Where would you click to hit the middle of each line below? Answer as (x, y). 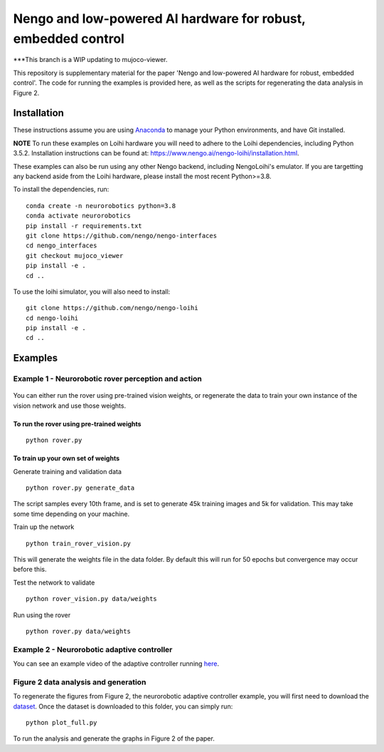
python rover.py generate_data (80, 488)
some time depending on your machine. (71, 514)
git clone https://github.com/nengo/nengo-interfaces (121, 236)
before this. (30, 570)
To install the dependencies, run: (61, 190)
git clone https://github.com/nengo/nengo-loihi (112, 308)
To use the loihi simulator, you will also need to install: (92, 292)
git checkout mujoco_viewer (75, 256)
